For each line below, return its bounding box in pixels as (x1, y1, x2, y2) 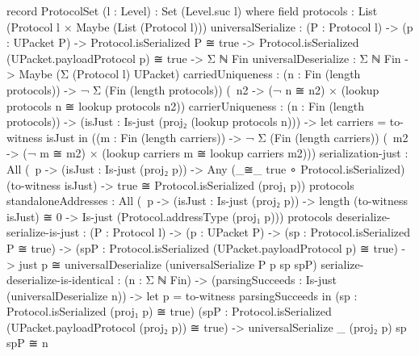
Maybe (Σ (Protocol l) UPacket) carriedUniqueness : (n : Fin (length (19, 65, 361, 82)
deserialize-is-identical (6, 271, 114, 288)
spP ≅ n (6, 334, 48, 351)
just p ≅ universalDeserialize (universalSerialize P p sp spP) (19, 255, 317, 272)
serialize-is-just (6, 224, 80, 241)
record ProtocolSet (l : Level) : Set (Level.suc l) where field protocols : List (6, 2, 378, 19)
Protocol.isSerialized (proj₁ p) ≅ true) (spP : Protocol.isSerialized (6, 303, 332, 320)
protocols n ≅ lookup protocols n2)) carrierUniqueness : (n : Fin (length (6, 97, 364, 114)
